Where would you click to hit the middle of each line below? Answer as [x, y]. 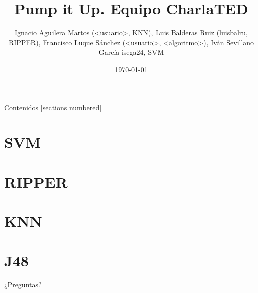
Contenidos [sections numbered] [53, 107]
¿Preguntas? [23, 285]
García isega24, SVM [131, 52]
